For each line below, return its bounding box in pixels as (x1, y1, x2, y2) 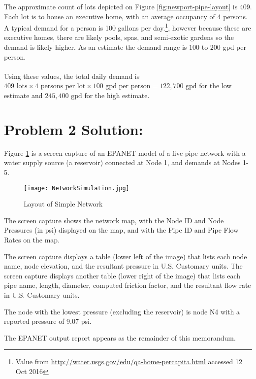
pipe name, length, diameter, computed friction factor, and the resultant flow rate (4, 280, 251, 290)
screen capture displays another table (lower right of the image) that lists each (4, 270, 241, 280)
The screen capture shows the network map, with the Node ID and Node (4, 215, 224, 225)
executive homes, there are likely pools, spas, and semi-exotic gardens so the (4, 32, 234, 42)
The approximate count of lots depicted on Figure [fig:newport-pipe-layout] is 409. (4, 1, 252, 11)
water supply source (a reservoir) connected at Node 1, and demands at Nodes (4, 157, 241, 168)
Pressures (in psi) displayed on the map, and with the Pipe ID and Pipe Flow (4, 225, 239, 235)
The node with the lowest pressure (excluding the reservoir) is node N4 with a (4, 306, 240, 316)
